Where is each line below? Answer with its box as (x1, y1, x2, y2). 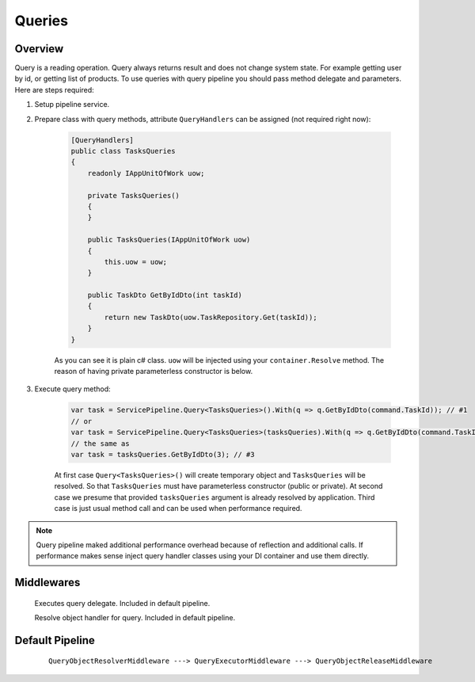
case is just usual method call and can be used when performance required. (54, 504, 302, 513)
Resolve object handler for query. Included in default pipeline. (34, 613, 236, 623)
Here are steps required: (14, 85, 94, 94)
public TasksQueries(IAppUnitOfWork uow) (87, 235, 251, 245)
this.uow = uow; (104, 257, 168, 266)
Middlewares (14, 576, 81, 589)
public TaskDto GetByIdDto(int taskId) (87, 291, 243, 300)
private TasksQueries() (87, 191, 180, 200)
